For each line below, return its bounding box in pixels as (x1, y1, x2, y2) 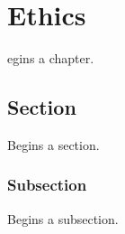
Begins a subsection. (7, 209, 119, 228)
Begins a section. (7, 135, 100, 154)
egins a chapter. (7, 49, 94, 68)
